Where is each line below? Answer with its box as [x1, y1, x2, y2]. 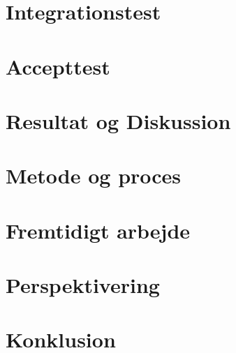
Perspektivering [6, 271, 160, 299]
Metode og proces [6, 161, 182, 190]
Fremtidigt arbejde [6, 216, 191, 244]
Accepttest [6, 52, 110, 80]
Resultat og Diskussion [6, 106, 231, 135]
